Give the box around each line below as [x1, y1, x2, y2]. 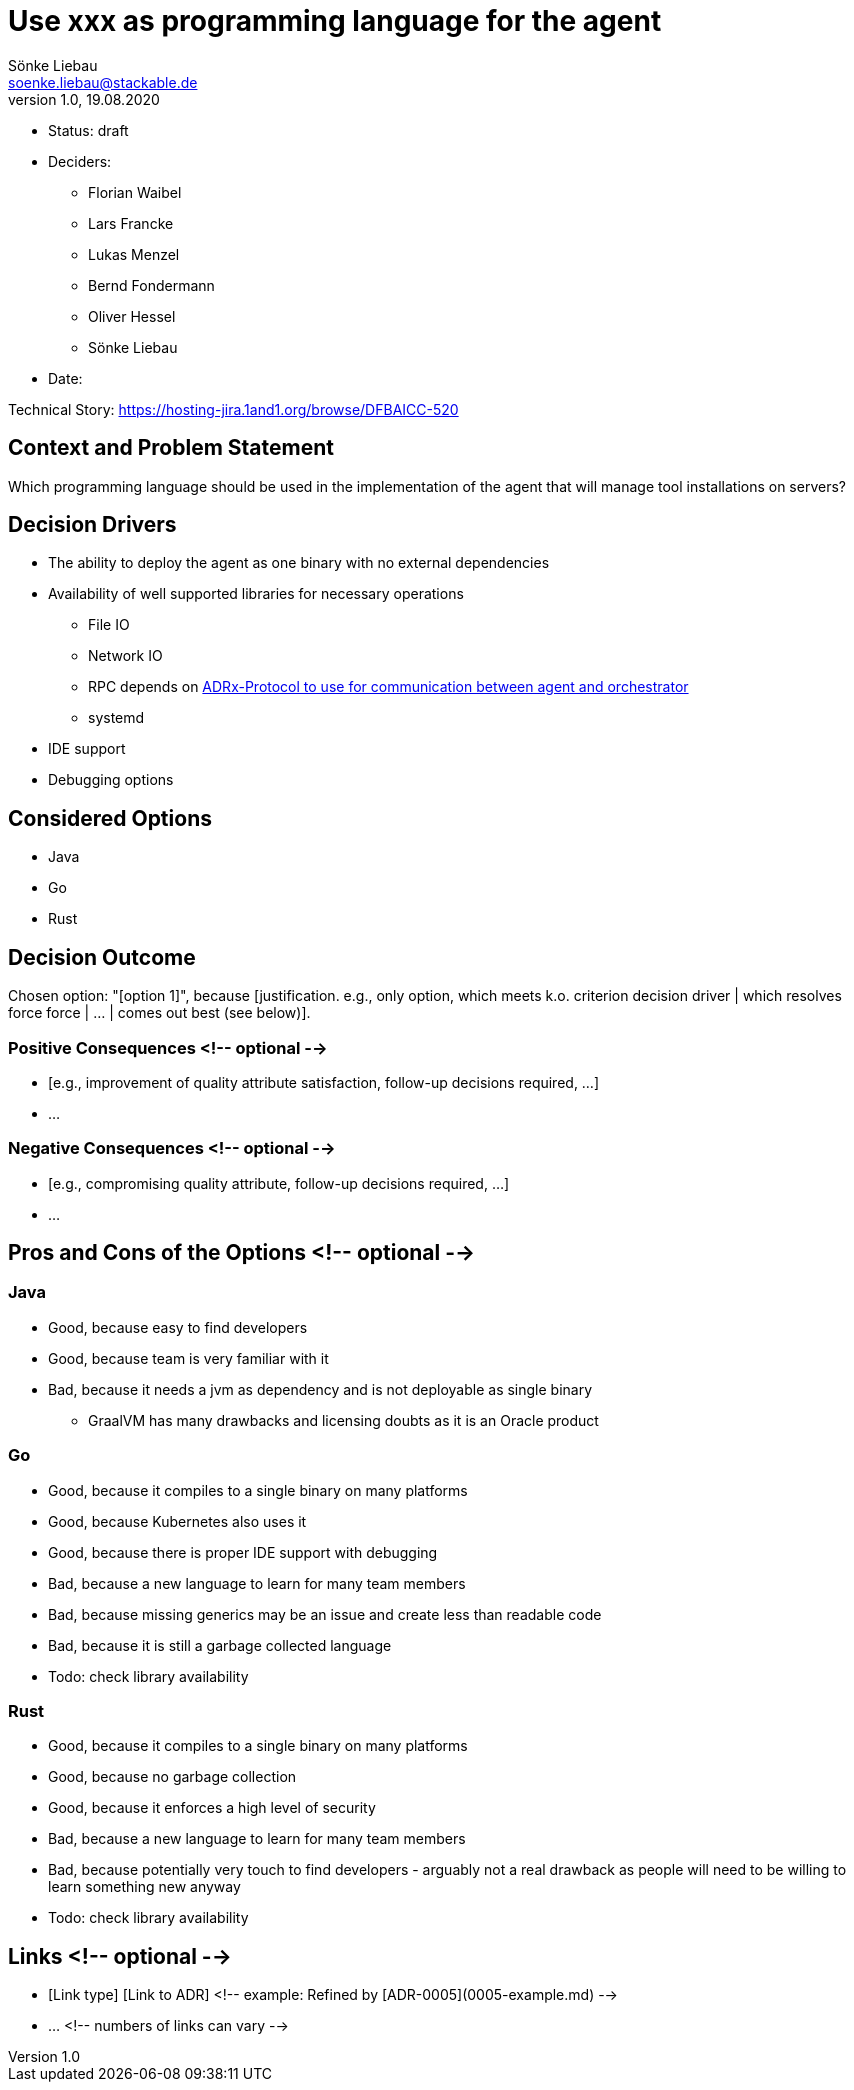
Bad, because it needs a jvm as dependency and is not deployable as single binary [48, 1380, 593, 1398]
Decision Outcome [8, 944, 196, 970]
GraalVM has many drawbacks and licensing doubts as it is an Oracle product [88, 1411, 599, 1429]
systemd [88, 709, 145, 727]
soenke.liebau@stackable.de [8, 73, 198, 91]
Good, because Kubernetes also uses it [48, 1512, 307, 1530]
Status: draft [48, 121, 129, 139]
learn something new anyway [48, 1878, 241, 1896]
